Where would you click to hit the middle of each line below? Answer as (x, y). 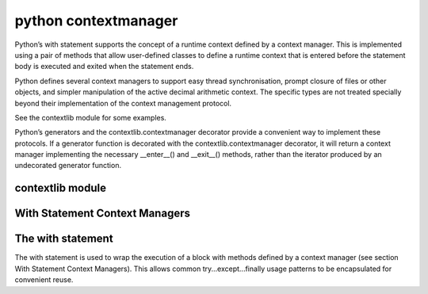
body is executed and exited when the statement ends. (104, 67)
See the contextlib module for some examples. (90, 117)
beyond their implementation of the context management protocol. (123, 103)
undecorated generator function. (68, 166)
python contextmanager (96, 21)
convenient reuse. (44, 280)
